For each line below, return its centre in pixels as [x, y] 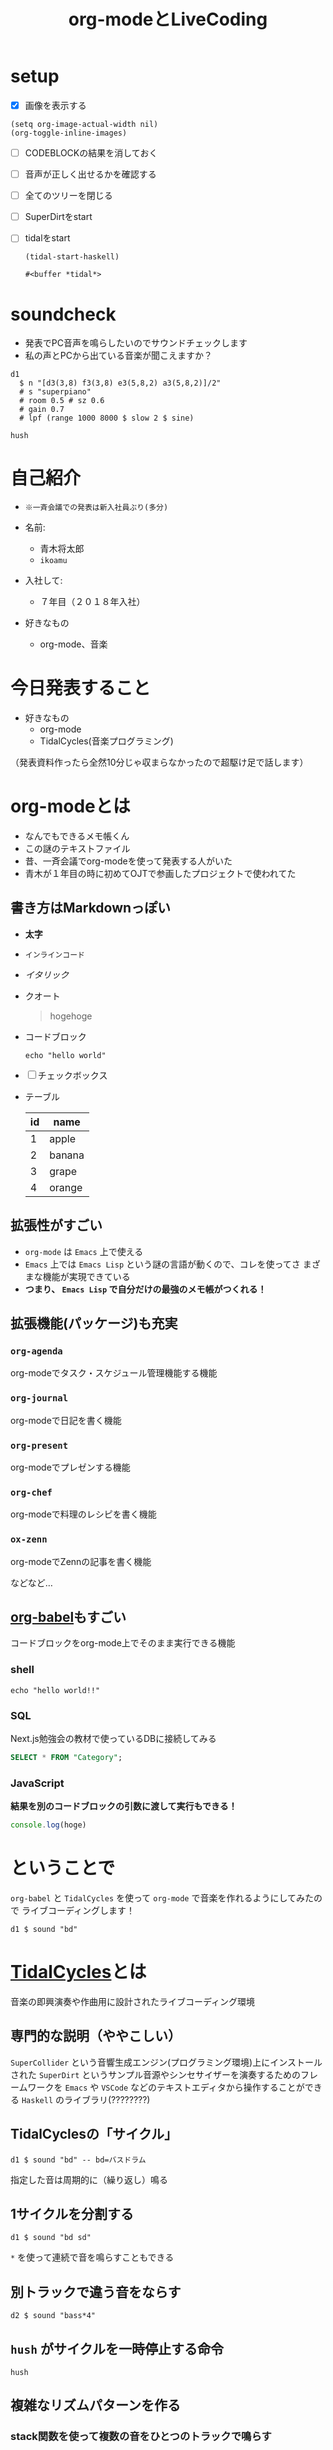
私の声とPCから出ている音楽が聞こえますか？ [118, 356]
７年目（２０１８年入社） [92, 602]
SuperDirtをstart [58, 217]
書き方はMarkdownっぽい [91, 908]
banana [67, 1155]
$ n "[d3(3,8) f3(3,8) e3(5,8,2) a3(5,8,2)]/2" [120, 383]
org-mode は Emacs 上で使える [84, 1251]
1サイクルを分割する [72, 2213]
